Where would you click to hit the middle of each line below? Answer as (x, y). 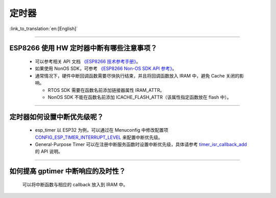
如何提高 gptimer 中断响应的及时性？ (68, 171)
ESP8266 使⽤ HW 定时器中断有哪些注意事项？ (83, 48)
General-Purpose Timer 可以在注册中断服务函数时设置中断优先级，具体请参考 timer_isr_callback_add (141, 144)
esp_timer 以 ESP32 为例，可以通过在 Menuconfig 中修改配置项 (102, 130)
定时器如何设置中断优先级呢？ (56, 117)
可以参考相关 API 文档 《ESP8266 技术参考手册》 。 (88, 61)
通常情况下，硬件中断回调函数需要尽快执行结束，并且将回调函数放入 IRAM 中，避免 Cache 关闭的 (137, 76)
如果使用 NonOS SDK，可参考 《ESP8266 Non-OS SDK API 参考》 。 (106, 68)
